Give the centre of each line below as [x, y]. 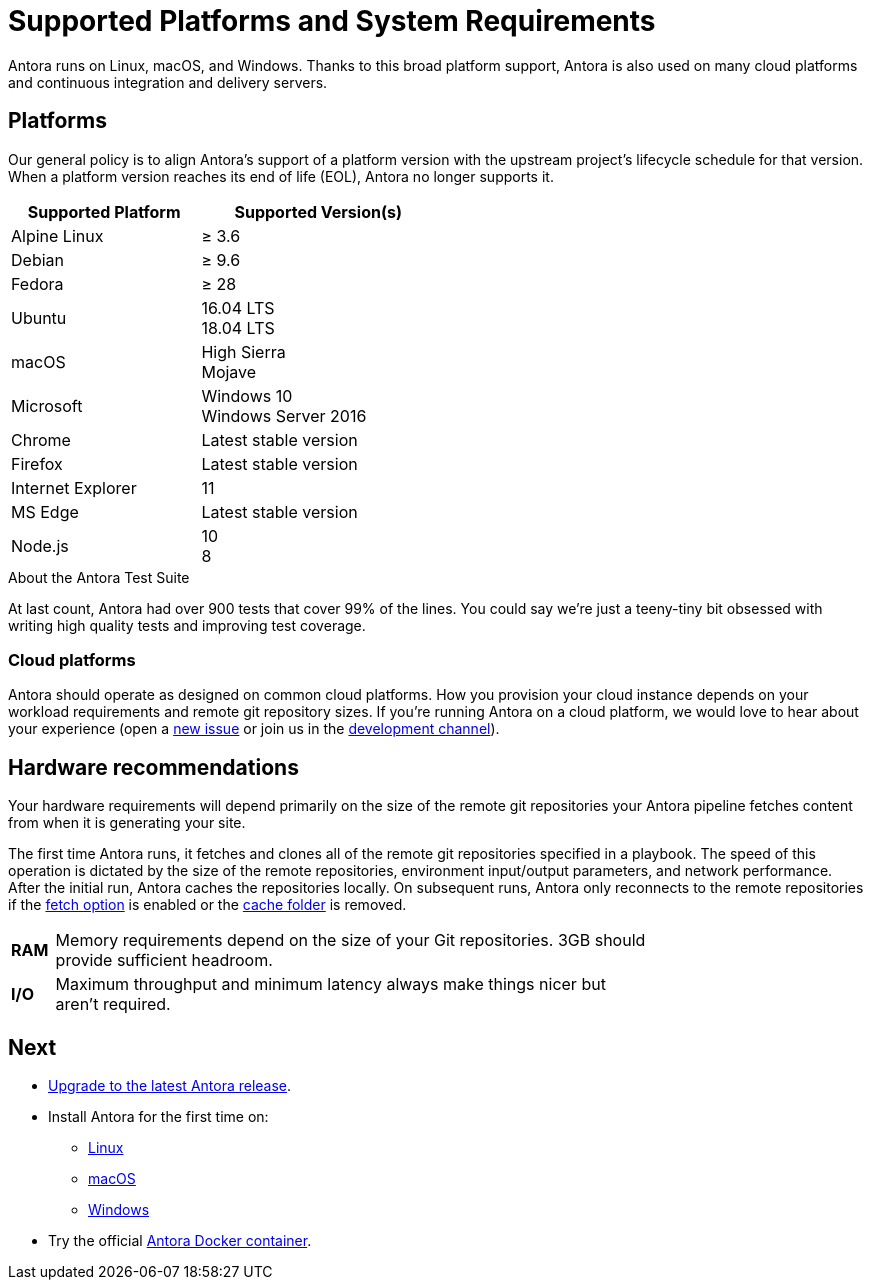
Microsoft [47, 405]
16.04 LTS [238, 307]
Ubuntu [39, 317]
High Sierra [243, 351]
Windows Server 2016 [284, 415]
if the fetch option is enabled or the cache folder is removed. [207, 905]
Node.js [40, 545]
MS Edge [45, 511]
